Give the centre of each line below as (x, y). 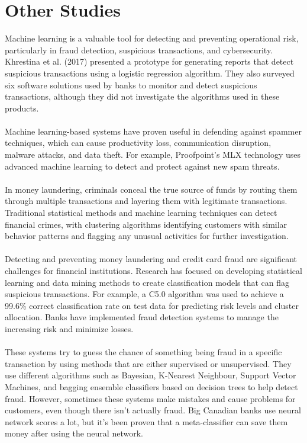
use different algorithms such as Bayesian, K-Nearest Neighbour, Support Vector (151, 375)
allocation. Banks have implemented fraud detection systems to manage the (142, 317)
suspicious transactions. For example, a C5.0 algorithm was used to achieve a (144, 294)
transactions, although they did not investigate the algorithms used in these (142, 96)
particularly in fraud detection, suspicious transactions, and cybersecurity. (139, 50)
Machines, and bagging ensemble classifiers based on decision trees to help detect (151, 386)
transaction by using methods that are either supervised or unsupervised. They (148, 363)
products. (22, 108)
